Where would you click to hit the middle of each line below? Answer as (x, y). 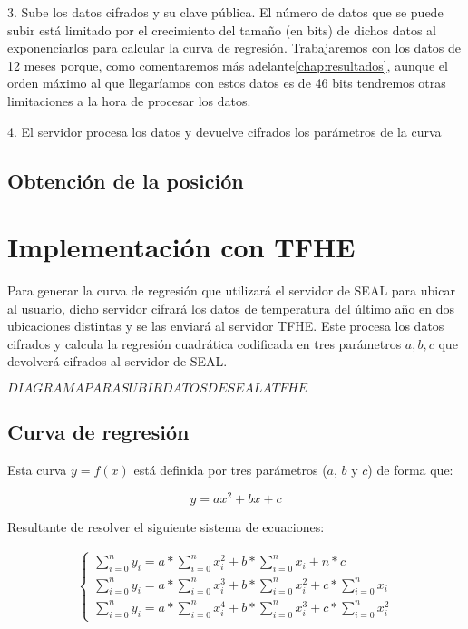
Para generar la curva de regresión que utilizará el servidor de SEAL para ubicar (231, 290)
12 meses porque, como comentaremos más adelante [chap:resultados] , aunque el (228, 65)
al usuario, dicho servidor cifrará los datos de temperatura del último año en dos (231, 308)
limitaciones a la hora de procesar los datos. (129, 100)
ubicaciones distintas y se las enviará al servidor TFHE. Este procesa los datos (226, 326)
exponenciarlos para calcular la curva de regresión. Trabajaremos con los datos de (234, 48)
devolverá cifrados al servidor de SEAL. (117, 361)
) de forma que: (410, 470)
